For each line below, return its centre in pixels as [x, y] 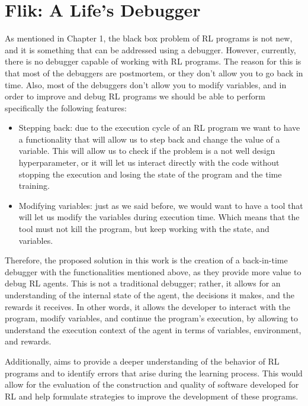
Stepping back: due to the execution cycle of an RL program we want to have [159, 128]
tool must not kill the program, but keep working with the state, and [144, 229]
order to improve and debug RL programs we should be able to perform [135, 96]
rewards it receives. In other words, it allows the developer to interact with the [147, 306]
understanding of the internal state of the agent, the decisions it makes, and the [150, 295]
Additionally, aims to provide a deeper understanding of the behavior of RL [142, 361]
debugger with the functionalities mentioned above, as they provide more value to [153, 271]
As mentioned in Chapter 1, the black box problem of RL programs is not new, [149, 38]
